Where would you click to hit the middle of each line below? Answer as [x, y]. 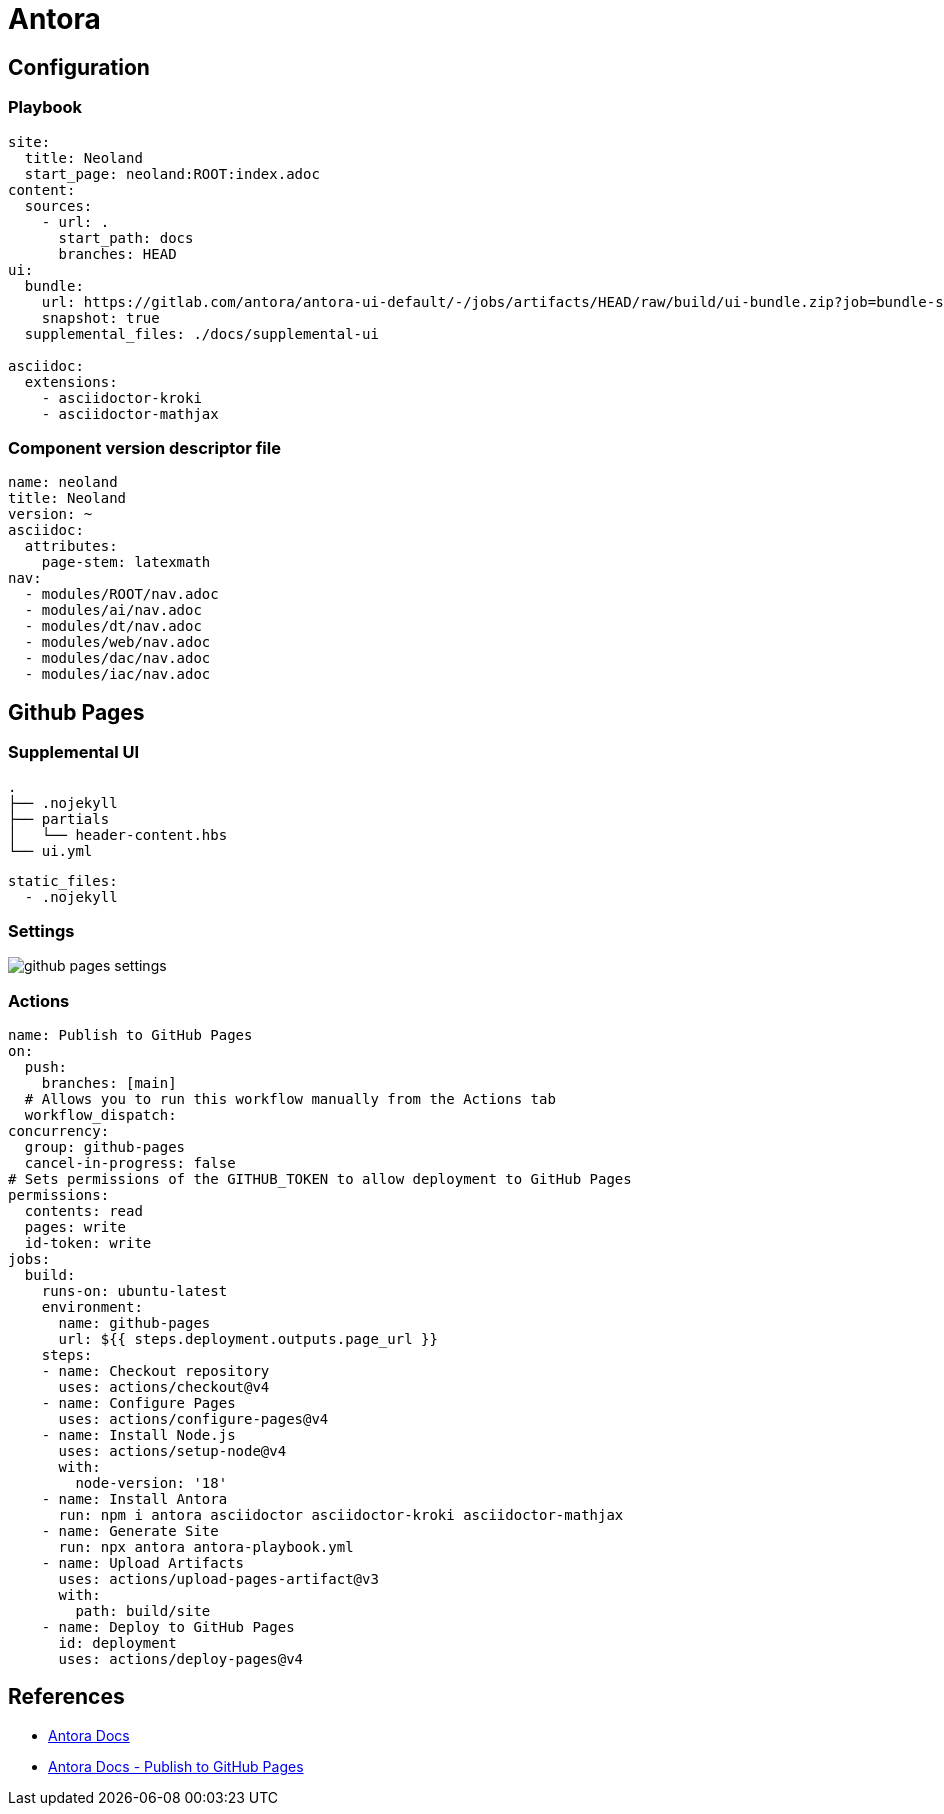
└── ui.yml [50, 850]
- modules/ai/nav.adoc [113, 610]
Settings [41, 930]
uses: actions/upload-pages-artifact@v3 [218, 1579]
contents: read [83, 1211]
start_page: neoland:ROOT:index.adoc [172, 173]
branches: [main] [109, 1083]
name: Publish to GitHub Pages [130, 1035]
